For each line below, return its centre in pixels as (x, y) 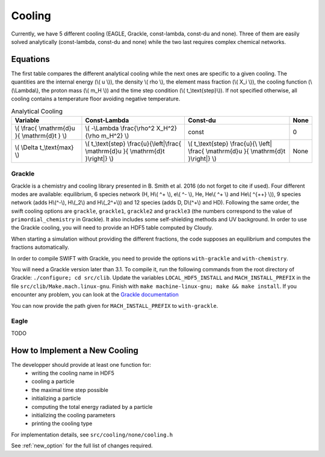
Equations (31, 59)
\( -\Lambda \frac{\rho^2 (120, 128)
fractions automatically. (40, 247)
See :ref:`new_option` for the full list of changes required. (82, 446)
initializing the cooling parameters (73, 415)
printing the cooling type (62, 423)
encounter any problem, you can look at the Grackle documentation (95, 295)
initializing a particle (56, 398)
